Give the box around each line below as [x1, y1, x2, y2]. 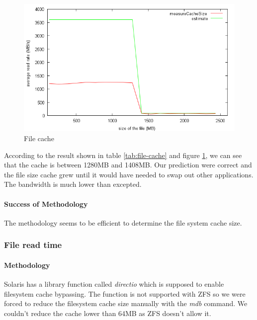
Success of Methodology [4, 198, 88, 209]
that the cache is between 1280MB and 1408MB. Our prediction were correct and [4, 160, 252, 170]
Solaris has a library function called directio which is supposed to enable [4, 278, 224, 289]
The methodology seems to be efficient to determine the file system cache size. [4, 217, 242, 228]
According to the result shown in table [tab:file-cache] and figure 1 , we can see [4, 150, 242, 160]
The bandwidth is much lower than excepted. [4, 179, 142, 189]
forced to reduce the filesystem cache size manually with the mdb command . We [4, 298, 248, 309]
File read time [4, 239, 62, 251]
